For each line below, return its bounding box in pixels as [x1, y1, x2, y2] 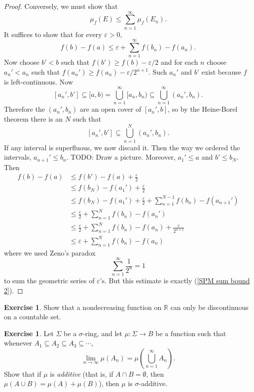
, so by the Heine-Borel [168, 104, 238, 114]
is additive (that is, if [50, 368, 113, 379]
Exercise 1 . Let [4, 328, 54, 338]
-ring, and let [82, 328, 122, 338]
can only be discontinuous [170, 302, 249, 312]
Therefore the [4, 104, 45, 114]
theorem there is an [4, 113, 63, 124]
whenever [4, 338, 32, 348]
